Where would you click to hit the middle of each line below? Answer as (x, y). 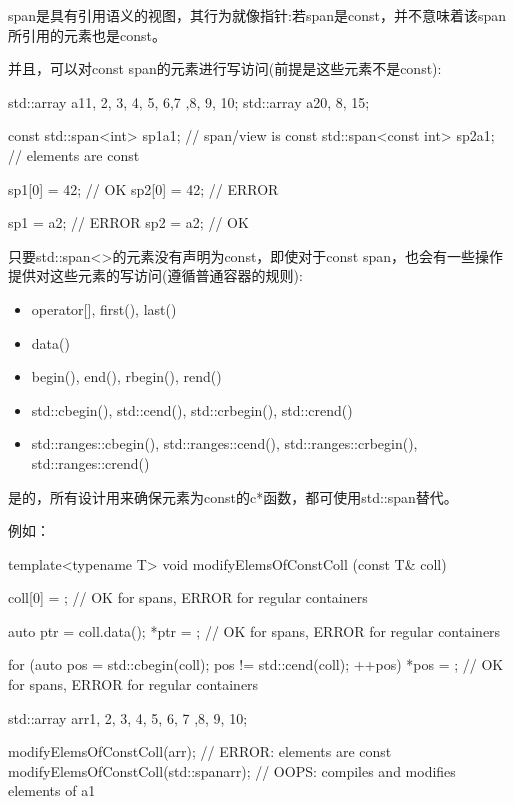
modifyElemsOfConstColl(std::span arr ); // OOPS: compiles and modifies (232, 770)
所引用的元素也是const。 (87, 34)
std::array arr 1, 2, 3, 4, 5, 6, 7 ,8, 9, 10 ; (128, 717)
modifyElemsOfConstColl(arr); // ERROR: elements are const (200, 751)
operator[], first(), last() (104, 308)
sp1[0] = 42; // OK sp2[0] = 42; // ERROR (143, 188)
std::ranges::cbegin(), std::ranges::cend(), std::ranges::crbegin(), (224, 443)
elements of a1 (52, 790)
